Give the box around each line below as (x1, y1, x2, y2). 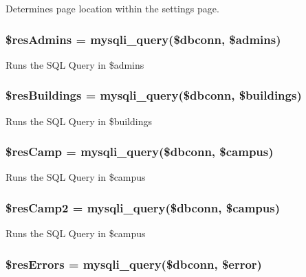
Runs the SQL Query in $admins (6, 57, 144, 71)
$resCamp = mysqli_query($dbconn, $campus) (6, 143, 274, 160)
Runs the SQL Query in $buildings (6, 113, 152, 128)
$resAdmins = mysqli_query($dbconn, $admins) (6, 30, 281, 47)
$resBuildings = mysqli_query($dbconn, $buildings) (6, 87, 302, 104)
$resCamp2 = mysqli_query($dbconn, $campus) (6, 199, 280, 216)
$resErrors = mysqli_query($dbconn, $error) (6, 255, 262, 272)
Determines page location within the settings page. (6, 1, 219, 15)
